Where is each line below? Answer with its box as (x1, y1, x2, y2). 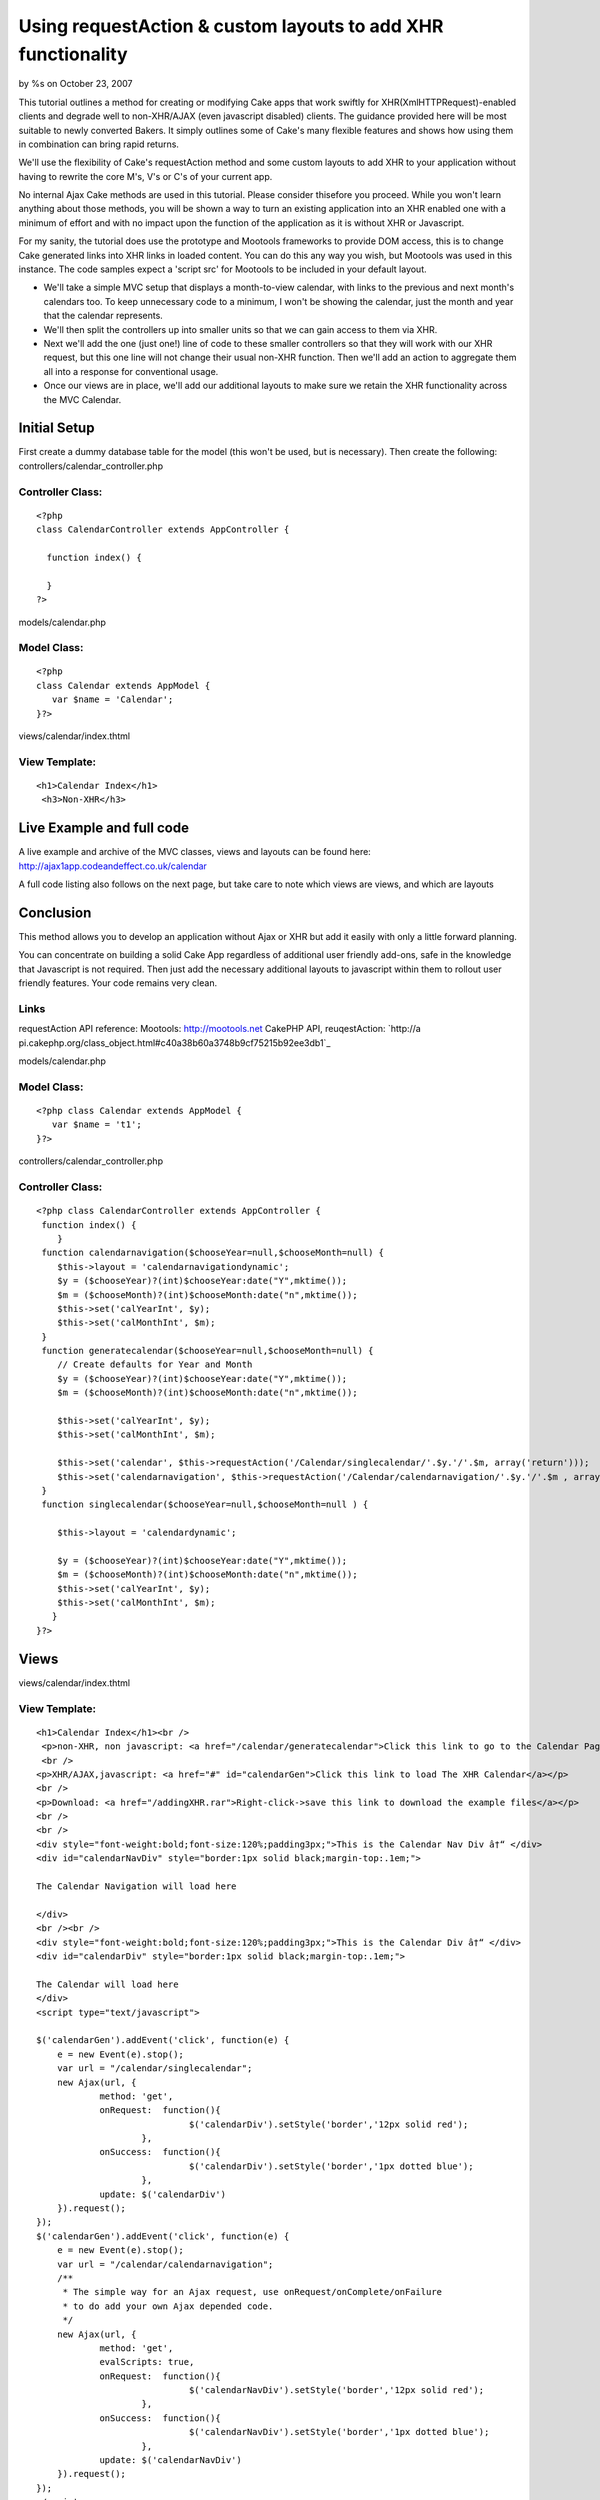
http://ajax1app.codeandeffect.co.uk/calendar (18, 860, 207, 872)
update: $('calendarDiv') (99, 2188, 227, 2200)
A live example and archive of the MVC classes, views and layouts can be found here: (18, 846, 372, 858)
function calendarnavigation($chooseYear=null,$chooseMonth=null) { (41, 1247, 385, 1259)
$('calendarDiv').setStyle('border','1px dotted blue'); (188, 2160, 474, 2172)
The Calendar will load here (36, 1978, 179, 1990)
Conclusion (18, 904, 92, 921)
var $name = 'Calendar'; (51, 694, 174, 705)
